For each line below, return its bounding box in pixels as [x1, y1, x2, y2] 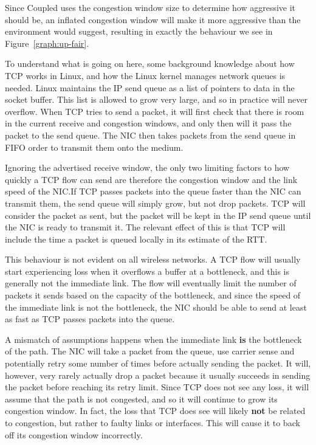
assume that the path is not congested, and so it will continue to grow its [5, 392, 278, 405]
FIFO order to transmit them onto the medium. [5, 140, 184, 153]
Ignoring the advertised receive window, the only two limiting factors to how [5, 161, 290, 174]
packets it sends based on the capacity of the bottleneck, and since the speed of [5, 289, 301, 302]
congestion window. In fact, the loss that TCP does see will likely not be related [5, 404, 306, 417]
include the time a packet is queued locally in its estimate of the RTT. [5, 232, 267, 245]
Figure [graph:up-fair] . [5, 36, 89, 49]
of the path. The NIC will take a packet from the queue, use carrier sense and [5, 345, 295, 357]
